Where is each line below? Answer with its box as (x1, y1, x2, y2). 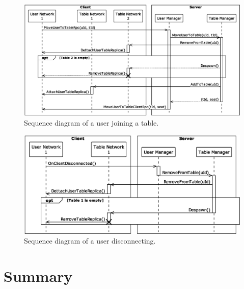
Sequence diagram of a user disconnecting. (24, 235, 156, 246)
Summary (4, 266, 73, 286)
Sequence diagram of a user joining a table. (24, 117, 159, 128)
